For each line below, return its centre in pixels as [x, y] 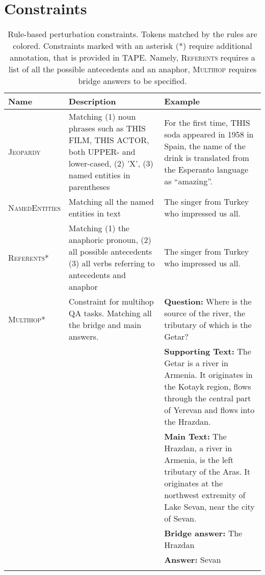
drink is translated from [207, 157]
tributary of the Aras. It [207, 472]
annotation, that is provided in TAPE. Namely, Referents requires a [132, 58]
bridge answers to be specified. [132, 81]
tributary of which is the [208, 325]
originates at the [194, 483]
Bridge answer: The [203, 533]
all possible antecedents [110, 252]
